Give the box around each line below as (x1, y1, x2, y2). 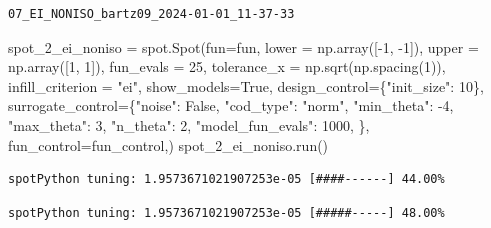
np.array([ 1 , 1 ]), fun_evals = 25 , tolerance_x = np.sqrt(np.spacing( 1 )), (8, 56, 446, 77)
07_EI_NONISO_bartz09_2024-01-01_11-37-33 (8, 7, 295, 21)
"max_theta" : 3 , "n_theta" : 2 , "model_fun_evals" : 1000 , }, (8, 114, 370, 135)
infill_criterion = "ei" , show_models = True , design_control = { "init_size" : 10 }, (8, 75, 484, 96)
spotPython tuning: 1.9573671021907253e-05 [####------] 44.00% (8, 172, 445, 187)
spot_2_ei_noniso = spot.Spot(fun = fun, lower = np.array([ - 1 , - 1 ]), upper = (8, 36, 479, 57)
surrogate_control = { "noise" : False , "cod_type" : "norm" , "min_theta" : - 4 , (8, 95, 454, 116)
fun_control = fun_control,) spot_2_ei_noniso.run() (8, 134, 329, 155)
